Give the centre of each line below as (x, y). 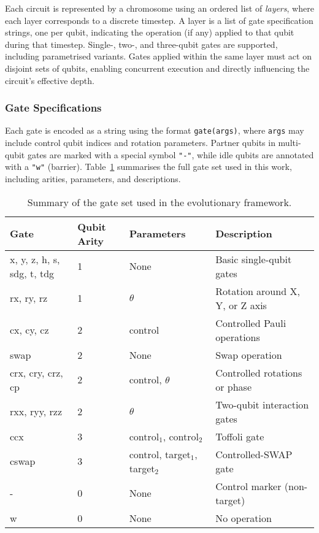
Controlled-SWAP (254, 454)
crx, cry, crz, (37, 372)
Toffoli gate (240, 436)
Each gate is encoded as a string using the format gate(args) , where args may (155, 130)
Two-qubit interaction (262, 404)
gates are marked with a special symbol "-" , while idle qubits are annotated (171, 154)
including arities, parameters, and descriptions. (93, 178)
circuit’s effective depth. (50, 80)
